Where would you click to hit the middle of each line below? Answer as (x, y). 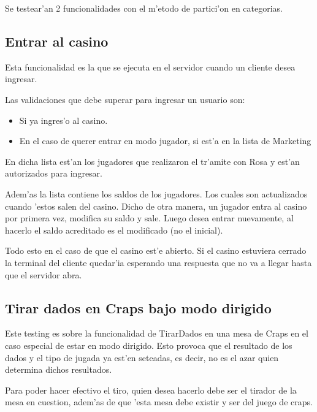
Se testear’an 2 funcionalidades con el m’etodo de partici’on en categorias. (144, 8)
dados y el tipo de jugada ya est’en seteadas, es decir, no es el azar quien (142, 357)
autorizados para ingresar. (54, 173)
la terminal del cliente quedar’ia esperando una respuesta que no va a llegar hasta (158, 262)
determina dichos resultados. (59, 369)
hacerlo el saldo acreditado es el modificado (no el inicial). (114, 230)
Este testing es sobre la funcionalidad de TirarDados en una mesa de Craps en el (157, 333)
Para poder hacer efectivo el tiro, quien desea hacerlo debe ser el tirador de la (151, 390)
